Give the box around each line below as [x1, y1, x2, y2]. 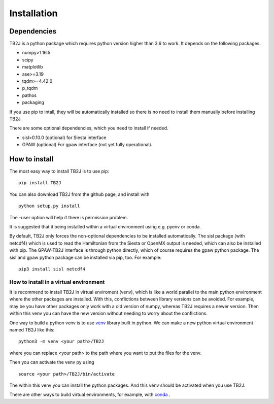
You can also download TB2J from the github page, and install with [9, 191, 150, 197]
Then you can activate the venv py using [9, 359, 94, 365]
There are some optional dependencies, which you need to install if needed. [9, 125, 168, 131]
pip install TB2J [18, 180, 61, 186]
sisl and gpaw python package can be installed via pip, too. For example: [9, 254, 162, 260]
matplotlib [22, 64, 43, 70]
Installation [9, 8, 58, 19]
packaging [22, 99, 44, 106]
